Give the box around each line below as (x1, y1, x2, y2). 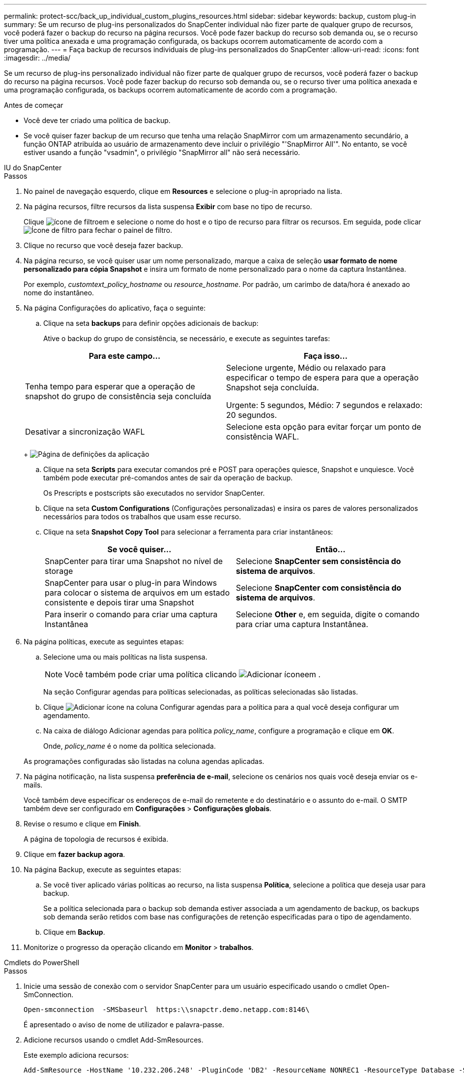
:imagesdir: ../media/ (4, 54, 71, 62)
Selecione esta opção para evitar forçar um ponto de (226, 422, 421, 432)
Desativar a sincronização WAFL (25, 427, 145, 437)
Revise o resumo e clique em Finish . (24, 820, 141, 828)
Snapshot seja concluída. (226, 382, 319, 392)
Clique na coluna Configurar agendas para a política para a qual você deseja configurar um (43, 703, 399, 711)
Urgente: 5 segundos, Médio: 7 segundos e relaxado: (226, 400, 423, 410)
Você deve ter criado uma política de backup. (24, 116, 171, 125)
